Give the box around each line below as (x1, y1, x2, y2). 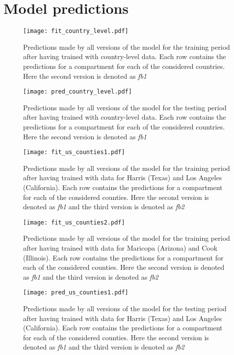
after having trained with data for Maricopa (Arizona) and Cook (23, 243, 218, 253)
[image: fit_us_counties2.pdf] (23, 219, 125, 226)
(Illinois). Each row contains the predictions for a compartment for (23, 252, 224, 262)
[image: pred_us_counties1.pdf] (23, 289, 129, 296)
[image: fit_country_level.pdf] (23, 28, 129, 35)
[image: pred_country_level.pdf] (23, 88, 132, 96)
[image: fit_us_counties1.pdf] (23, 149, 125, 156)
